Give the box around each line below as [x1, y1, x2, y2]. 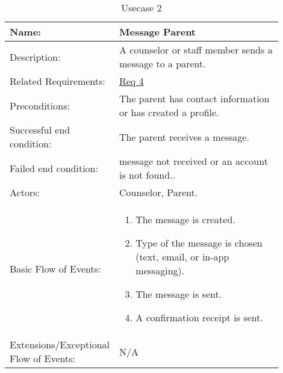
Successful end [10, 123, 70, 137]
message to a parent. [119, 57, 206, 70]
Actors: [10, 185, 40, 199]
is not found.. [119, 168, 175, 182]
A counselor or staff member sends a [119, 43, 273, 57]
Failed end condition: [10, 161, 98, 175]
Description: [10, 49, 61, 64]
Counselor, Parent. [119, 185, 198, 199]
